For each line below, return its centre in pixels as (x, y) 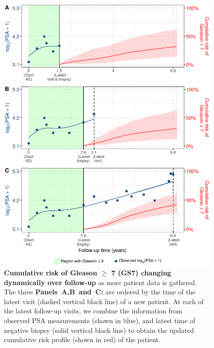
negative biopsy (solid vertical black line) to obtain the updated (99, 330)
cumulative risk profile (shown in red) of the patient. (82, 339)
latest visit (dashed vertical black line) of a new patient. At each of (104, 301)
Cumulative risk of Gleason (51, 272)
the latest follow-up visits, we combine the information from (93, 311)
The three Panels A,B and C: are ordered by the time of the (100, 292)
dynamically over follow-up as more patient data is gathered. (100, 282)
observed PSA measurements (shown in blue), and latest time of (100, 320)
